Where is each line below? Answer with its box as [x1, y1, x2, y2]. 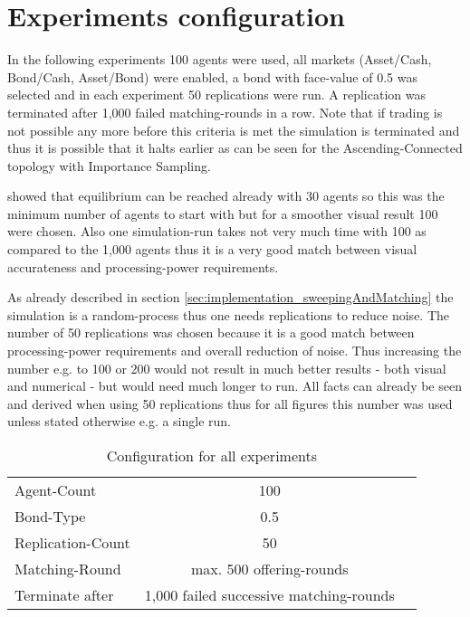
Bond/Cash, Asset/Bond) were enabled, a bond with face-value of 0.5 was [7, 67, 417, 86]
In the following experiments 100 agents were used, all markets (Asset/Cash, [7, 50, 432, 69]
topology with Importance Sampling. [7, 156, 211, 175]
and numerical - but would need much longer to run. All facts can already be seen [7, 376, 462, 395]
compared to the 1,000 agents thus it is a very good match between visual [7, 240, 417, 259]
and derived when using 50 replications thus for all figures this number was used [7, 394, 453, 413]
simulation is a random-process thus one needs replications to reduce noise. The [7, 305, 450, 324]
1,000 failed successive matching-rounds [144, 584, 395, 605]
